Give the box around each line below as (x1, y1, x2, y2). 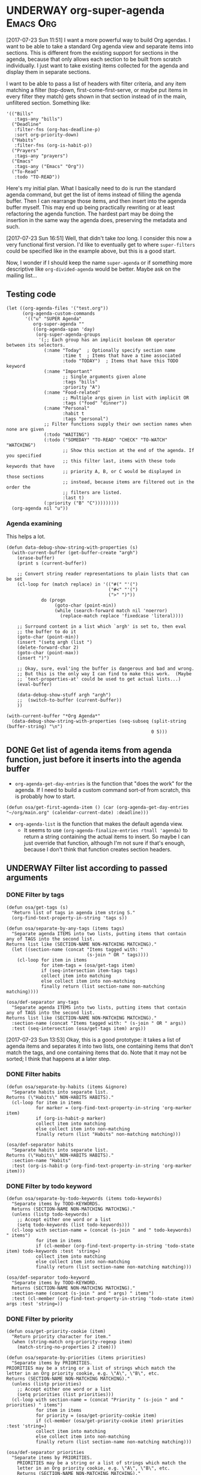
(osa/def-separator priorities (6, 1450, 85, 1456)
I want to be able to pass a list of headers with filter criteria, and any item (6, 79, 187, 87)
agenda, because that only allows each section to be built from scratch (6, 55, 182, 63)
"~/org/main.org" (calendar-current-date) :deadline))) (6, 809, 149, 815)
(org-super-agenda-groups (35, 332, 101, 338)
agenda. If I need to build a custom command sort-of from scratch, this (14, 786, 191, 793)
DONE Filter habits (6, 1070, 61, 1078)
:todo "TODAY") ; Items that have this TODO (62, 357, 179, 364)
